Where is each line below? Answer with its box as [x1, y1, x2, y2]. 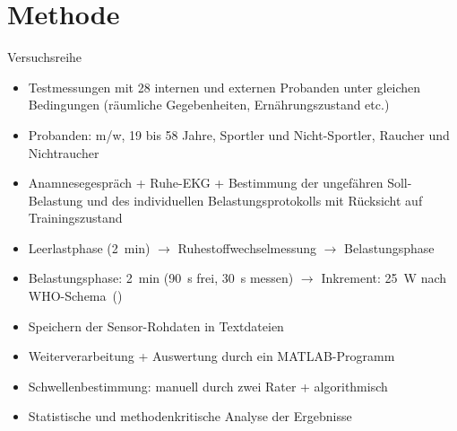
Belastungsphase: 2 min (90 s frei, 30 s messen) [28, 268, 294, 287]
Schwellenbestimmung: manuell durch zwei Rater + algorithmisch [28, 376, 388, 395]
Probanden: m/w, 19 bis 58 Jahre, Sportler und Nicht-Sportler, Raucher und [28, 125, 450, 144]
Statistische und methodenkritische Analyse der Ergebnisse [28, 407, 352, 426]
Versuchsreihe [7, 48, 82, 66]
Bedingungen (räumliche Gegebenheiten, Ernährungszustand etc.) [28, 95, 390, 114]
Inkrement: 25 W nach [321, 268, 447, 287]
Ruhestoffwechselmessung [177, 238, 317, 257]
